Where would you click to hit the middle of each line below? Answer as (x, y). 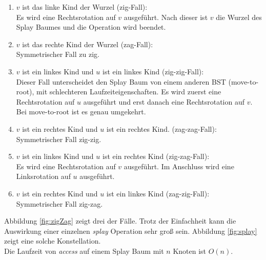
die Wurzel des (239, 17)
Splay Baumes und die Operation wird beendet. (91, 27)
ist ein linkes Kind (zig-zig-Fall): (153, 71)
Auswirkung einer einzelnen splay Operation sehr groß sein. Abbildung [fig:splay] (131, 231)
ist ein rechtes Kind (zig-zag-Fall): (156, 156)
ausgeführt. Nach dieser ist (166, 17)
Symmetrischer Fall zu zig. (58, 54)
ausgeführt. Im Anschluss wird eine (179, 166)
